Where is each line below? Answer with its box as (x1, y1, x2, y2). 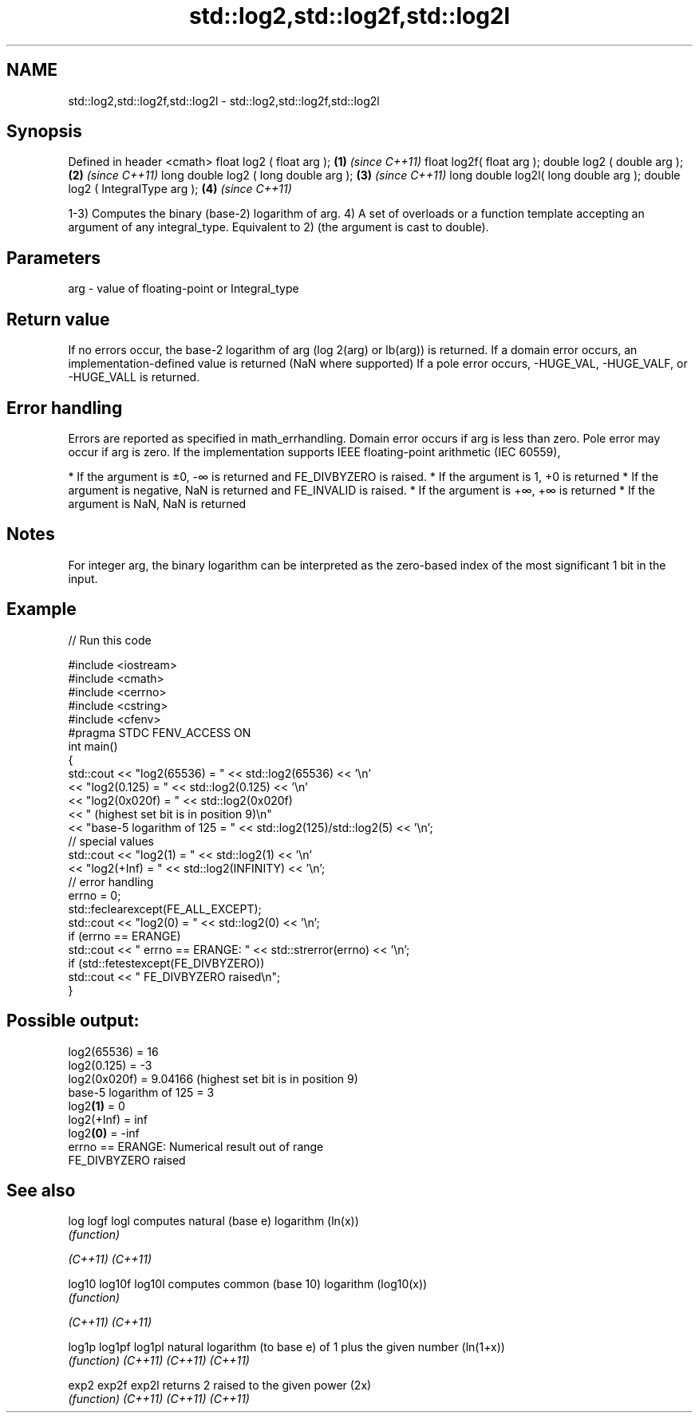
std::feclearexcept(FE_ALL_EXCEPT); (68, 901, 262, 916)
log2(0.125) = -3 (68, 1058, 152, 1072)
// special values (68, 834, 155, 848)
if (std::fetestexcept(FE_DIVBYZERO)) (68, 956, 265, 970)
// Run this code (68, 633, 152, 647)
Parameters (6, 247, 101, 268)
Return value (6, 309, 110, 329)
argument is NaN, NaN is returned (68, 496, 247, 510)
